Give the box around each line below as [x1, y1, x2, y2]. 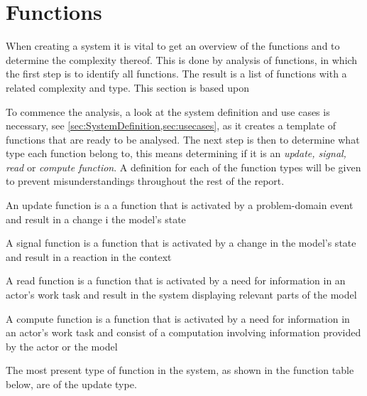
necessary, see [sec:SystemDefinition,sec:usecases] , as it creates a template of [6, 118, 336, 133]
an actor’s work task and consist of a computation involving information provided [6, 325, 361, 340]
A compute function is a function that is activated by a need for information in [6, 311, 350, 326]
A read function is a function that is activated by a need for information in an [6, 273, 346, 288]
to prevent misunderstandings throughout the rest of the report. [6, 173, 285, 188]
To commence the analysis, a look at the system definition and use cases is [6, 104, 330, 119]
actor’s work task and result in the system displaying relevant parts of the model [6, 287, 357, 302]
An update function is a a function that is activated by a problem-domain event [6, 198, 354, 213]
